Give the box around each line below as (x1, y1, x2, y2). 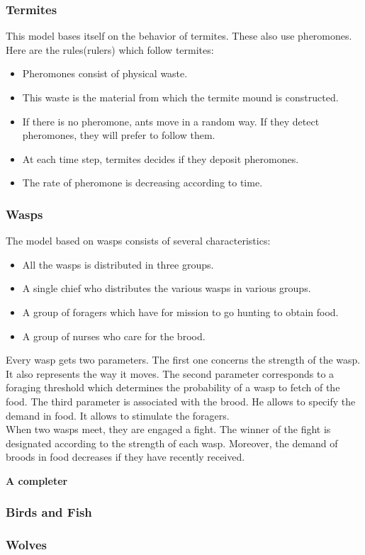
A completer (6, 473, 68, 488)
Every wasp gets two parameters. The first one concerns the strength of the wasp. (6, 352, 361, 367)
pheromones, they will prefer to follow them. (22, 128, 215, 142)
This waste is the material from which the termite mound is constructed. (22, 90, 339, 104)
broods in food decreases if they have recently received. (6, 449, 245, 464)
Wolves (6, 536, 47, 554)
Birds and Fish (6, 503, 92, 521)
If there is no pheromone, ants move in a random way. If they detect (22, 113, 320, 128)
